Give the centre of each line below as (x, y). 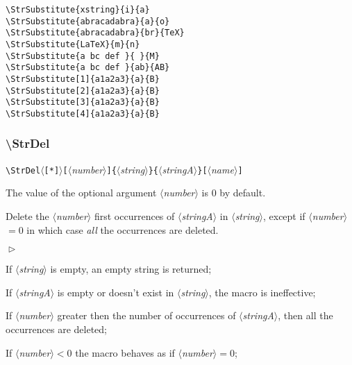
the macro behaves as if (125, 352)
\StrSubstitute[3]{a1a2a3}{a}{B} (83, 102)
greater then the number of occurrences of (146, 315)
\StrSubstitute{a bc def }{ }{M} (83, 56)
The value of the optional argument (81, 193)
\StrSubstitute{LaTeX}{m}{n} (73, 44)
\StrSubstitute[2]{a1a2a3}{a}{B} (83, 91)
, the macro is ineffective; (262, 292)
